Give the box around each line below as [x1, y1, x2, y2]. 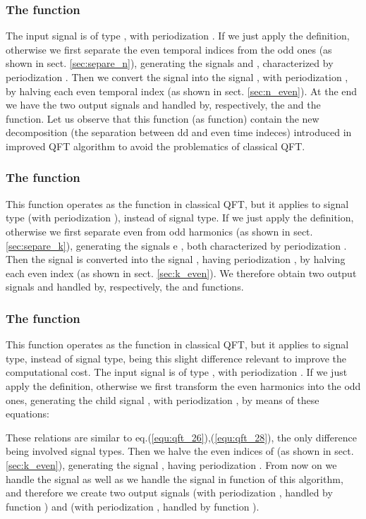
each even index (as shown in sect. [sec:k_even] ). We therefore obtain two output [6, 265, 357, 280]
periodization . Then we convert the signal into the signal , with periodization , [6, 70, 348, 84]
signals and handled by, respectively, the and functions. [6, 279, 244, 294]
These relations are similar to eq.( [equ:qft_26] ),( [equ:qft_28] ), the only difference [6, 429, 357, 444]
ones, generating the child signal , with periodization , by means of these [6, 392, 319, 407]
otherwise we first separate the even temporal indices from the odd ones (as [6, 42, 332, 56]
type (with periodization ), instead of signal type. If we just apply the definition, [6, 210, 354, 225]
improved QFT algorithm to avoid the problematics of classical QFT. [6, 138, 305, 153]
